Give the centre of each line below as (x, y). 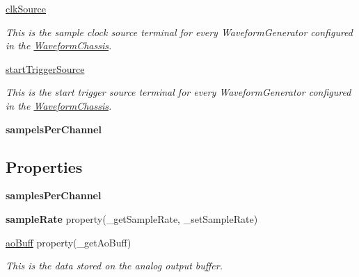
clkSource (26, 8)
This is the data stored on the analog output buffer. (114, 266)
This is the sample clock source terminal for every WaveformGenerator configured (179, 32)
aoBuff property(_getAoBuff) (69, 242)
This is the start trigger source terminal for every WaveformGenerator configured (178, 92)
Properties (44, 166)
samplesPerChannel (54, 195)
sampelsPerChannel (54, 129)
